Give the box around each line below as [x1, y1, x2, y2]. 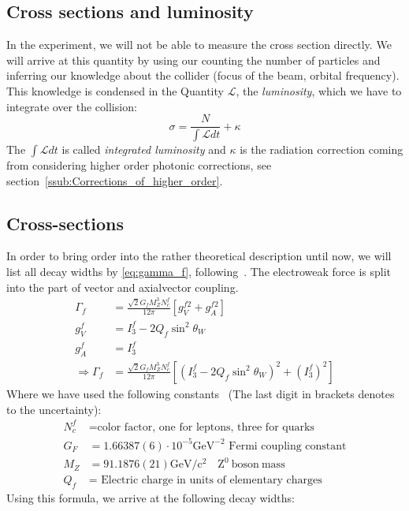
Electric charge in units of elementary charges [101, 475, 322, 487]
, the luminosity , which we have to [236, 82, 402, 99]
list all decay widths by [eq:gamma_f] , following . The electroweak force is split [6, 263, 392, 280]
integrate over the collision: [6, 98, 137, 114]
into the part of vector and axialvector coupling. [6, 278, 239, 295]
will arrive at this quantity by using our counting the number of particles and [6, 51, 381, 68]
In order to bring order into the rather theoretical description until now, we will [6, 248, 392, 264]
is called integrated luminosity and [61, 141, 226, 158]
